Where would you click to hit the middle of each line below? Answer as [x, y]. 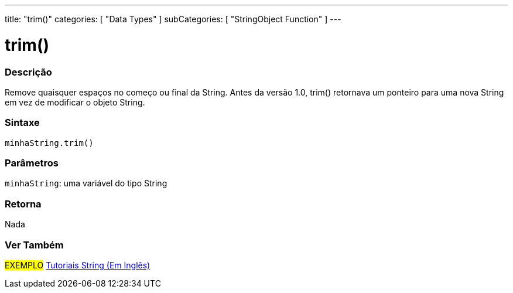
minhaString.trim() [49, 143]
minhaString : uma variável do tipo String [86, 183]
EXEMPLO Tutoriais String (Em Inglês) [78, 265]
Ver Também [34, 245]
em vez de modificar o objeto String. [75, 102]
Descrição [28, 72]
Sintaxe [22, 123]
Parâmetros [32, 163]
